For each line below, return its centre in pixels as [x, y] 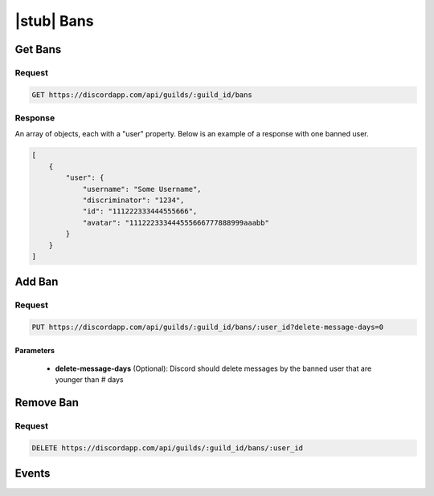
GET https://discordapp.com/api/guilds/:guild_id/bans [142, 95]
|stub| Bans [54, 21]
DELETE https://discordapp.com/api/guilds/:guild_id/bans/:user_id [168, 448]
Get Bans [38, 49]
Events [33, 474]
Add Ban [37, 282]
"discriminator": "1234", [133, 200]
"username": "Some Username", [142, 189]
